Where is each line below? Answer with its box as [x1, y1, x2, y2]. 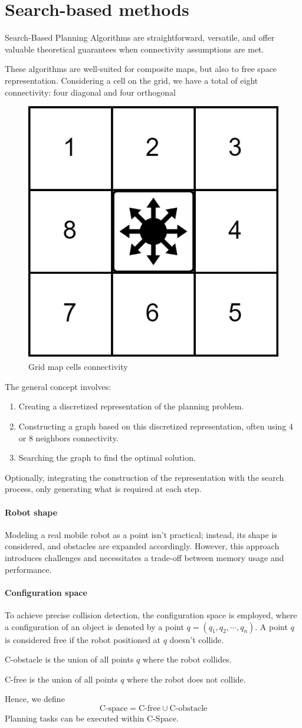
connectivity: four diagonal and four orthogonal [5, 86, 176, 98]
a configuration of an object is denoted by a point [5, 620, 184, 632]
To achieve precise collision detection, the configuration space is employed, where [5, 608, 297, 621]
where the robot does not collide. [127, 673, 246, 685]
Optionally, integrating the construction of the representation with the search [5, 471, 284, 483]
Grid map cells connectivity [28, 360, 128, 373]
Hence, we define [5, 693, 65, 705]
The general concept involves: [5, 380, 111, 392]
